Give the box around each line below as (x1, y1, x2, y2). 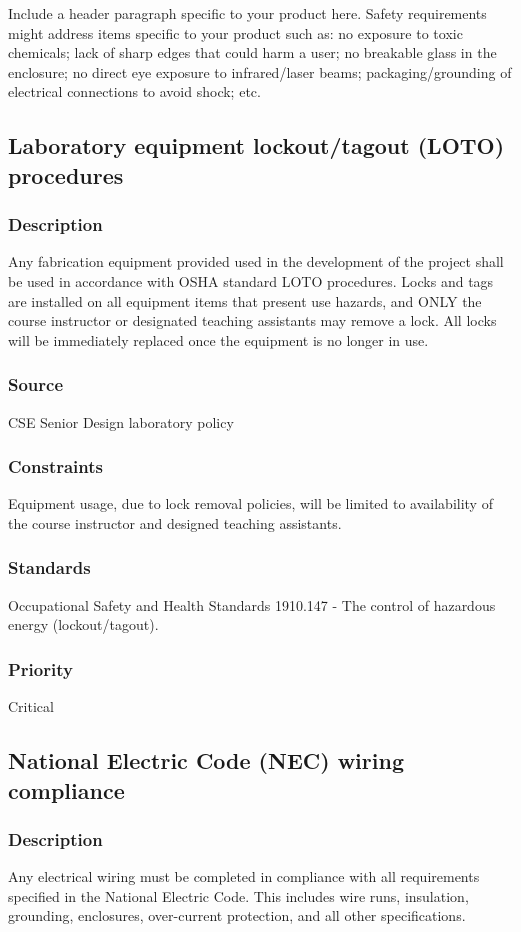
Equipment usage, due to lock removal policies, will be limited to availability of (8, 493, 493, 514)
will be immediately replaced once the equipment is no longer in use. (8, 329, 429, 350)
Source (8, 372, 64, 397)
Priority (8, 656, 73, 681)
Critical (8, 696, 54, 717)
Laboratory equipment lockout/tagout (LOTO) (8, 130, 505, 161)
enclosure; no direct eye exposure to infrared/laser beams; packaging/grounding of (8, 61, 512, 82)
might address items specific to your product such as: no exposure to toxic (8, 22, 463, 43)
